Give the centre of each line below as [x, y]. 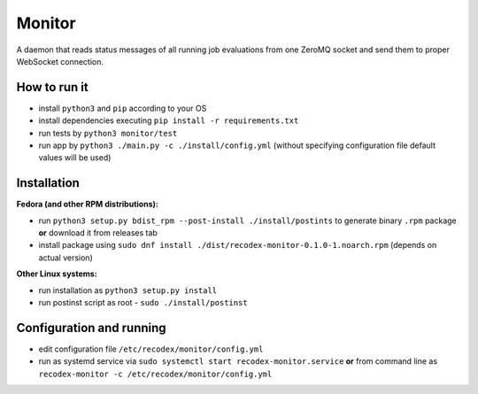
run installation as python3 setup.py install [128, 290]
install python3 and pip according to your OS [123, 108]
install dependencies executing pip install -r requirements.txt [169, 120]
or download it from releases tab [98, 233]
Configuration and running [92, 328]
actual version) [66, 258]
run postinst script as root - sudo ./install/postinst [143, 303]
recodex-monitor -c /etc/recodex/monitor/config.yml [155, 374]
